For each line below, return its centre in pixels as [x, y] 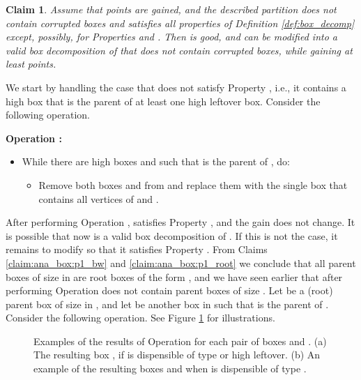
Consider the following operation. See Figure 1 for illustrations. [140, 318]
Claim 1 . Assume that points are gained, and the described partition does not [171, 9]
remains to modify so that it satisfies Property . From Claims [137, 249]
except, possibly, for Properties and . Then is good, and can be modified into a [171, 37]
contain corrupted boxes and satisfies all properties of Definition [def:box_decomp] [180, 23]
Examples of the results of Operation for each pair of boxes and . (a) [180, 341]
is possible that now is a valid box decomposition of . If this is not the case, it [172, 235]
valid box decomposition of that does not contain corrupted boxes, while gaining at [179, 50]
